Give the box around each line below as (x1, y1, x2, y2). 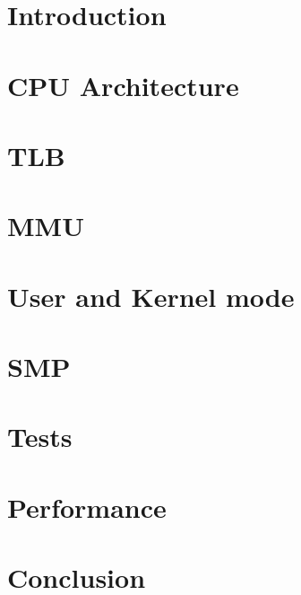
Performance (7, 488, 167, 525)
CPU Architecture (7, 66, 239, 103)
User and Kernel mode (7, 277, 295, 314)
